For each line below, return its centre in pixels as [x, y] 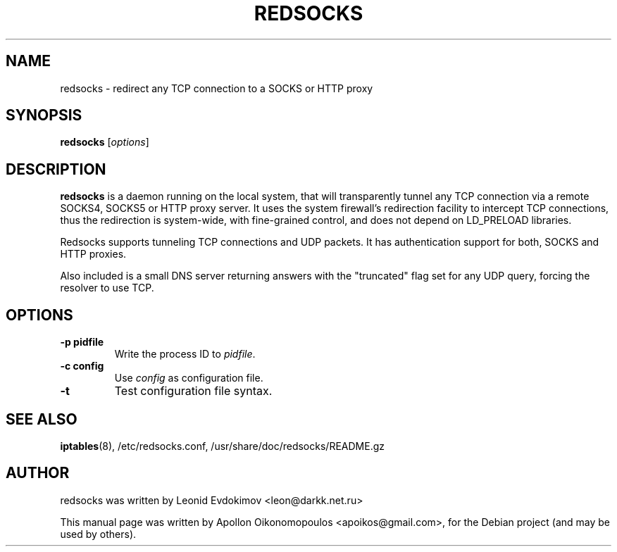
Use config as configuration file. [189, 378]
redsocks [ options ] [105, 142]
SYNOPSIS [44, 115]
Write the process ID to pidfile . [185, 354]
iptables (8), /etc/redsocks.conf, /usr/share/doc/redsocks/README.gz [222, 446]
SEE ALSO [42, 419]
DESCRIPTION [56, 169]
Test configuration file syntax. [193, 391]
